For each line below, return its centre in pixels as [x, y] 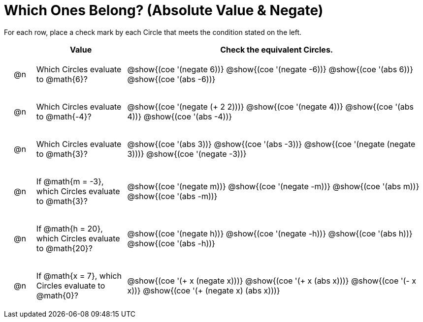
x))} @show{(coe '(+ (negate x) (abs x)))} [204, 290]
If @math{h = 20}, [69, 228]
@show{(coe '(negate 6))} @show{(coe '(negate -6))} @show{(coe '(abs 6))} [270, 69]
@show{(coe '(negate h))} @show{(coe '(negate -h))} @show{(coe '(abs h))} [270, 233]
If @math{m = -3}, [70, 181]
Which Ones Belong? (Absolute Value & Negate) [164, 10]
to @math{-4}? [64, 116]
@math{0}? [57, 295]
